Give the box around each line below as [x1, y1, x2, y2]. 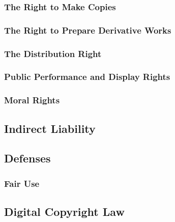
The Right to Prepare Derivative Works [4, 23, 171, 36]
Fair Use [4, 177, 40, 189]
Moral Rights [4, 94, 60, 106]
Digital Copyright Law [4, 204, 125, 219]
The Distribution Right [4, 47, 102, 60]
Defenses [4, 150, 51, 166]
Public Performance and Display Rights [4, 70, 170, 83]
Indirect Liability [4, 120, 96, 136]
